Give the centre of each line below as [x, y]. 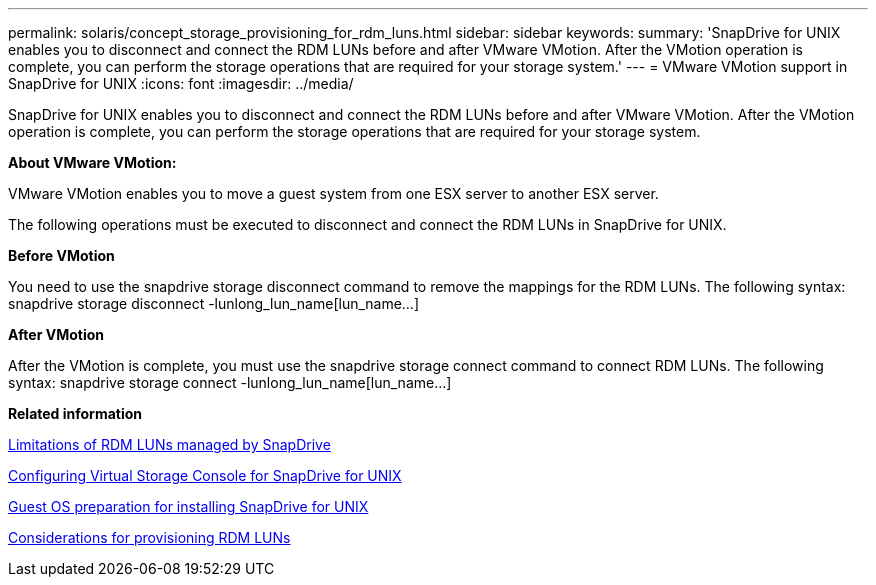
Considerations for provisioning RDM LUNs [149, 537]
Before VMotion [61, 255]
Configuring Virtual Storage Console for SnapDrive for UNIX [205, 475]
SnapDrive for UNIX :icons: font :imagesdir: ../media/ [181, 83]
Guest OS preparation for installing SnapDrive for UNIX [188, 506]
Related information [75, 413]
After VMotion [56, 334]
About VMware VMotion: [92, 162]
